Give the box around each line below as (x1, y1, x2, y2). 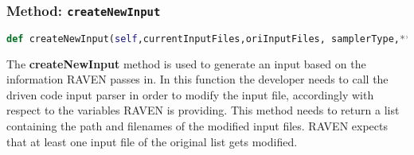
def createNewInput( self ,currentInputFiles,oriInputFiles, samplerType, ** (6, 33, 412, 45)
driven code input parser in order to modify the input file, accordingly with (6, 86, 374, 103)
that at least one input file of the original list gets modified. (6, 133, 298, 149)
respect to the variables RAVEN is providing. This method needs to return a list (6, 102, 400, 118)
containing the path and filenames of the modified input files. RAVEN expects (6, 118, 388, 134)
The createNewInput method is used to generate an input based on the (6, 55, 366, 72)
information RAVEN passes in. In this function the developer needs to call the (6, 71, 389, 87)
